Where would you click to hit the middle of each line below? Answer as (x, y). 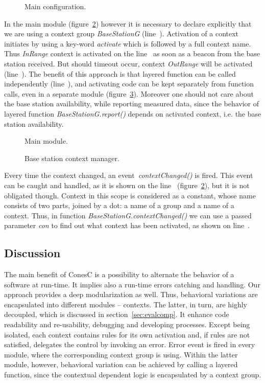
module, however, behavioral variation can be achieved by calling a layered (121, 364)
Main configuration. (55, 6)
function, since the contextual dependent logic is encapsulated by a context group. (133, 375)
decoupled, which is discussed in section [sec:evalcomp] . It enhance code (117, 314)
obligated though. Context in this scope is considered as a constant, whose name (130, 195)
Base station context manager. (72, 158)
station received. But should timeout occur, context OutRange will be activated (128, 63)
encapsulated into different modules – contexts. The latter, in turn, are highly (126, 304)
